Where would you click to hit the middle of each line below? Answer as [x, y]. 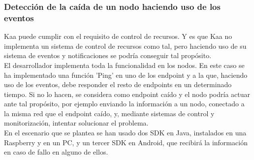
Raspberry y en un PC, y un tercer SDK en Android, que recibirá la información [126, 142]
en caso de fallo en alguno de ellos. [56, 152]
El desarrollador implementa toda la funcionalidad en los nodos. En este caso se [124, 65]
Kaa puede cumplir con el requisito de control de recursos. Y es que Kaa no [118, 36]
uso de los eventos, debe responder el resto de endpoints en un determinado [118, 84]
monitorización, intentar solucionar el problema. [76, 123]
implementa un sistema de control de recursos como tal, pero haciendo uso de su [125, 46]
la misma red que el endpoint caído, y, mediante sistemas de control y [109, 113]
